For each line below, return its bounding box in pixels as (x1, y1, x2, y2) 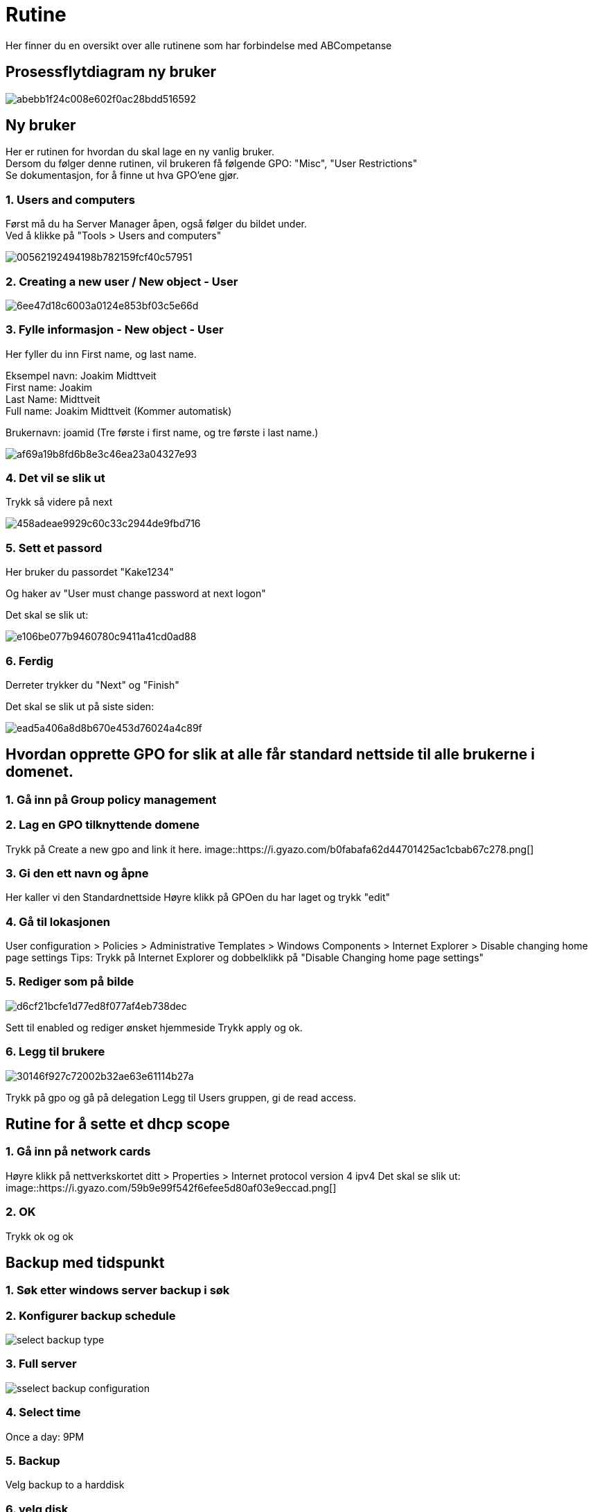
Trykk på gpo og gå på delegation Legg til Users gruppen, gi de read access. (6, 1091, 356, 1103)
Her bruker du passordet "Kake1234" (6, 566, 174, 578)
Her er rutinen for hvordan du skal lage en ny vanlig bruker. (6, 146, 274, 158)
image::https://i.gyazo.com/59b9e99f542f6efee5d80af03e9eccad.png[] (6, 1181, 337, 1194)
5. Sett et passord (6, 540, 103, 555)
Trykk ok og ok (6, 1230, 73, 1242)
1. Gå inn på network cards (6, 1144, 151, 1159)
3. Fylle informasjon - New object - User (6, 323, 224, 337)
